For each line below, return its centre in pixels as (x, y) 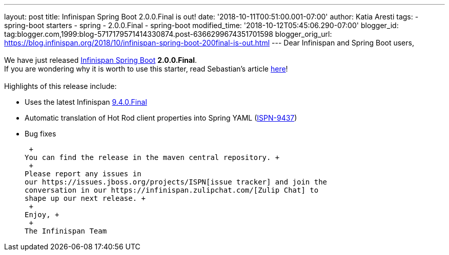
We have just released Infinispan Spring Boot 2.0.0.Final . (101, 60)
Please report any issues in (83, 174)
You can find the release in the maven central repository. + (152, 157)
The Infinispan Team (66, 231)
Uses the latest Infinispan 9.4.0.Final (86, 102)
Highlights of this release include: (60, 86)
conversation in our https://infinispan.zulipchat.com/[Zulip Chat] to (172, 190)
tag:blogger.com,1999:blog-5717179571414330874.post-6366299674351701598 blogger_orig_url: (168, 34)
